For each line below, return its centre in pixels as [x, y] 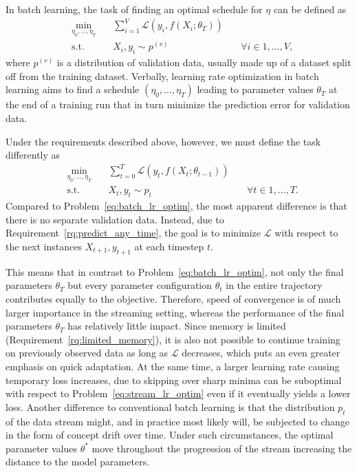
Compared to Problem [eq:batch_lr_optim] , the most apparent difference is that [176, 206]
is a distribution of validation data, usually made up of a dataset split [204, 62]
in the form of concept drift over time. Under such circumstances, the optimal [170, 435]
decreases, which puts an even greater [261, 353]
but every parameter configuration [140, 285]
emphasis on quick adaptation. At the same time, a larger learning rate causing [173, 366]
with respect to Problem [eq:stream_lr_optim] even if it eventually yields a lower [178, 393]
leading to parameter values [255, 89]
